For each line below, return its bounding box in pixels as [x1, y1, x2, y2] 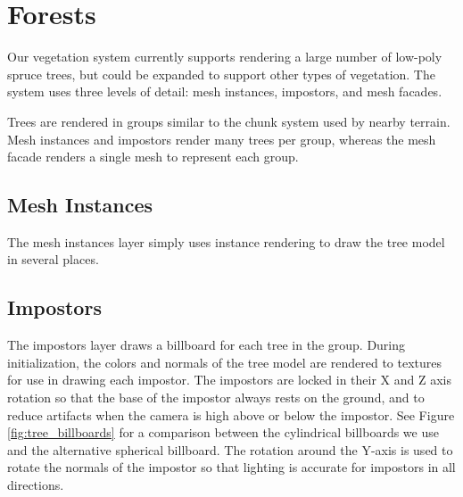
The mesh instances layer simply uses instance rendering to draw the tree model [7, 232, 445, 251]
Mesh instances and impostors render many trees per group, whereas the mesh [7, 129, 436, 148]
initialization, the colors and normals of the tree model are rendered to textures [7, 352, 442, 371]
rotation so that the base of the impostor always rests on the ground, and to [7, 388, 425, 407]
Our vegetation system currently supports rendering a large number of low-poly [7, 47, 442, 66]
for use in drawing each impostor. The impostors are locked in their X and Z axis [7, 370, 451, 389]
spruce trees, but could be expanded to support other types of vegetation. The [7, 64, 435, 83]
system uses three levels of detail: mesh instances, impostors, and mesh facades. [7, 82, 442, 101]
